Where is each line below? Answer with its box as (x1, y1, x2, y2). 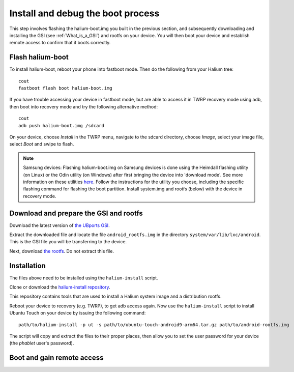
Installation (9, 261, 46, 270)
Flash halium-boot (9, 53, 69, 62)
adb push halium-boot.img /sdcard (18, 123, 104, 128)
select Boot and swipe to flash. (9, 141, 74, 147)
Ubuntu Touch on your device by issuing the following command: (9, 310, 146, 316)
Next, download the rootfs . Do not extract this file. (9, 248, 114, 254)
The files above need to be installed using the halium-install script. (9, 275, 158, 281)
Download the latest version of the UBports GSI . (9, 222, 110, 228)
